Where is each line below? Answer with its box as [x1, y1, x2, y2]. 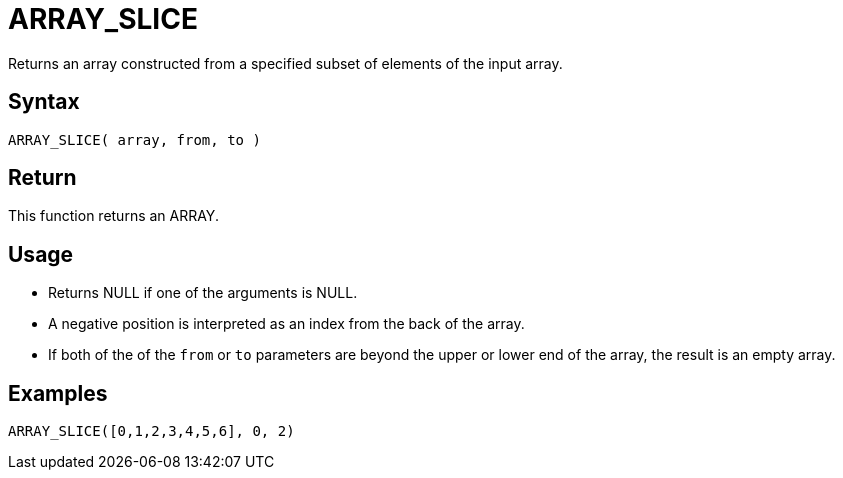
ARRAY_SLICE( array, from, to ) [8, 131, 261, 148]
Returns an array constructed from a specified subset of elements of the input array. [8, 54, 563, 72]
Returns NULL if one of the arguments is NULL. [48, 284, 358, 302]
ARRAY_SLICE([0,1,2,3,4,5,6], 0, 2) [8, 423, 295, 440]
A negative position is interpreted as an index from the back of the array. [48, 315, 525, 333]
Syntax [8, 89, 80, 115]
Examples [8, 380, 108, 406]
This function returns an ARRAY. [8, 207, 219, 225]
